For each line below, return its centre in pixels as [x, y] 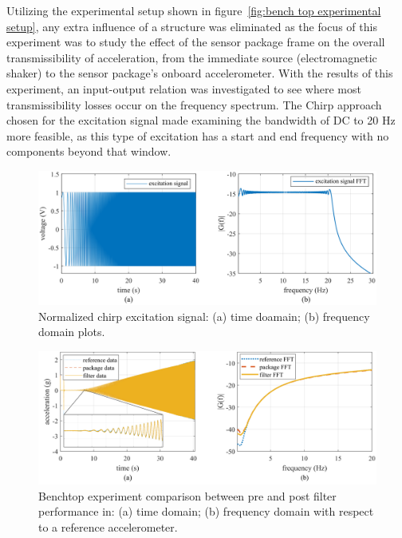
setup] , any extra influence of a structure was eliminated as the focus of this [192, 26]
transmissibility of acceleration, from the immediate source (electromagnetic [192, 57]
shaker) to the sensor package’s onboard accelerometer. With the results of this [200, 73]
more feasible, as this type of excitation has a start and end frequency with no [198, 135]
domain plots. [72, 332]
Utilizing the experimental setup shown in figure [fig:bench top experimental [194, 10]
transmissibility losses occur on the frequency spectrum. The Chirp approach [194, 104]
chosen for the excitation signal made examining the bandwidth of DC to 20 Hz [201, 120]
